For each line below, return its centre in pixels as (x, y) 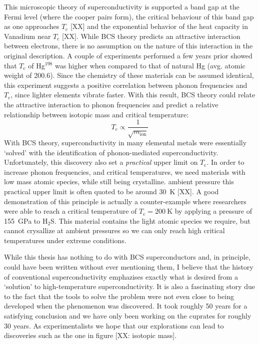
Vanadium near (27, 36)
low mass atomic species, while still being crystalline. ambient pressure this (119, 181)
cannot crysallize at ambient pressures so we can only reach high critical (114, 230)
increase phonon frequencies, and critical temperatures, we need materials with (125, 172)
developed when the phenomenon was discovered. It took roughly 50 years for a (126, 306)
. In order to (225, 162)
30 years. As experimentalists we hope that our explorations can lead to (114, 325)
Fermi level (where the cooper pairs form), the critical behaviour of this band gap (129, 16)
